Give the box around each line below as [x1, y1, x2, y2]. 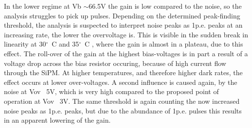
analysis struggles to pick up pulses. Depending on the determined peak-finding [4, 10, 240, 20]
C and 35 [52, 39, 79, 49]
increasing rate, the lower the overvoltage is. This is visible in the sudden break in [4, 29, 248, 39]
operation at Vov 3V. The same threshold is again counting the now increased [4, 96, 240, 106]
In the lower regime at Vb [4, 1, 81, 11]
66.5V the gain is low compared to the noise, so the [89, 1, 242, 11]
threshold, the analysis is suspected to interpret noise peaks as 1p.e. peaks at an [4, 20, 243, 30]
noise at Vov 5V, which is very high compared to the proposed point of [4, 86, 219, 96]
